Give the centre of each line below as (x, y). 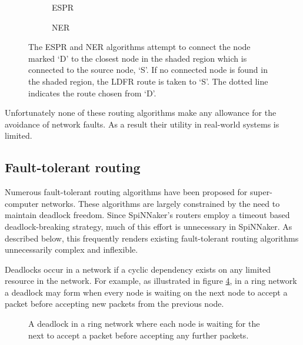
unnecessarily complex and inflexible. (71, 249)
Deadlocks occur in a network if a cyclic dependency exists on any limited (138, 269)
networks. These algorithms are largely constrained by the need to (161, 203)
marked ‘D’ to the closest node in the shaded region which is (138, 58)
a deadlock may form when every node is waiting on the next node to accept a (146, 292)
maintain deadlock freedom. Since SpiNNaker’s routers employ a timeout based (147, 215)
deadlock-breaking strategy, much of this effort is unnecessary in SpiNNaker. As (149, 226)
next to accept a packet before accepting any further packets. (139, 335)
